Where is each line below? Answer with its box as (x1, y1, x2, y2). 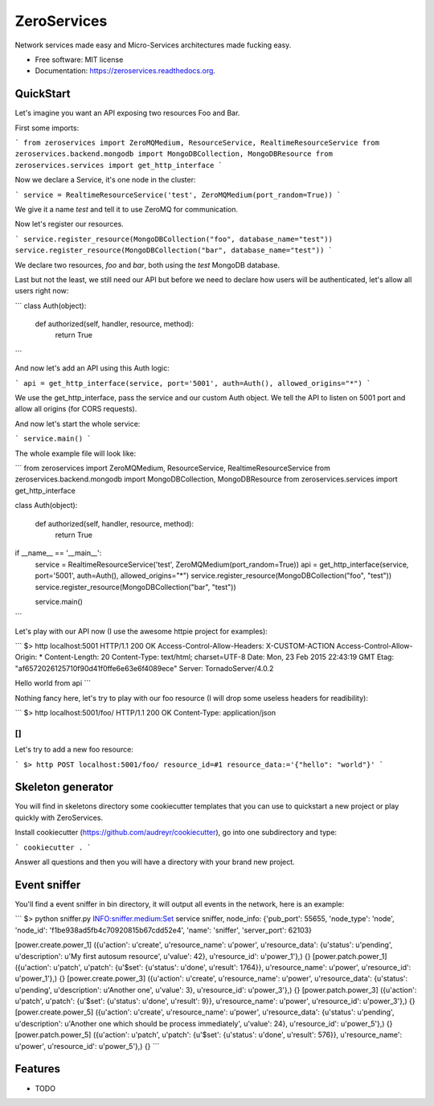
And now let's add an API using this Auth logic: (14, 363, 170, 373)
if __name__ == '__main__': (14, 548, 102, 558)
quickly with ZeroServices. (14, 813, 104, 822)
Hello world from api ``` (14, 678, 92, 688)
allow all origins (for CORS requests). (14, 404, 137, 414)
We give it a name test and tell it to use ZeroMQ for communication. (14, 204, 239, 214)
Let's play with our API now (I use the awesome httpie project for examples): (14, 626, 268, 636)
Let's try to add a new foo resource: (14, 744, 134, 755)
